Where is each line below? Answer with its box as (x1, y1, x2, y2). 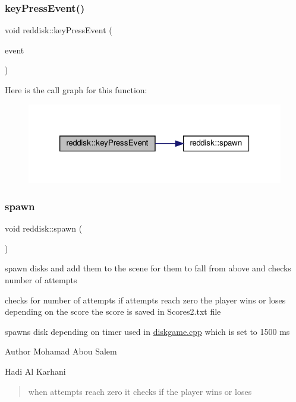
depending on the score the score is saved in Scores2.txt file (5, 305, 221, 318)
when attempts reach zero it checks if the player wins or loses (28, 385, 252, 397)
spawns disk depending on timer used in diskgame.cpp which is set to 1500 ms (5, 325, 290, 337)
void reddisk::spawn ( (5, 222, 83, 235)
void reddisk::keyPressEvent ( (5, 24, 112, 36)
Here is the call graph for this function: (5, 84, 147, 96)
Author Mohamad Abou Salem (5, 345, 117, 357)
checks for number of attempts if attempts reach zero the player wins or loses (5, 293, 286, 306)
